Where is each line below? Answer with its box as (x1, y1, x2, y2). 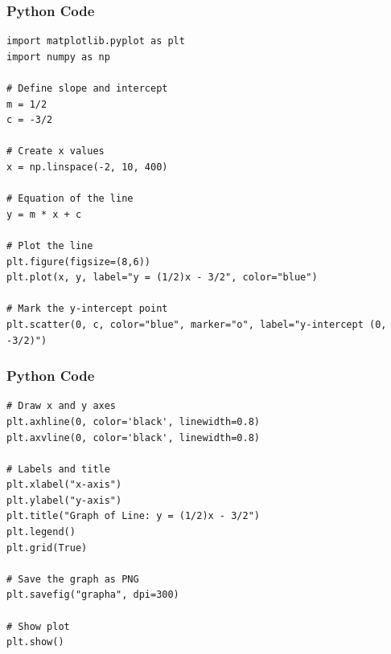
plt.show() (6, 636, 64, 648)
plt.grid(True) (6, 542, 88, 554)
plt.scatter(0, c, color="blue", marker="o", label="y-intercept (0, (6, 318, 387, 330)
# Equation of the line (6, 193, 134, 205)
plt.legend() (6, 526, 76, 538)
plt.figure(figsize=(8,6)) (6, 255, 150, 268)
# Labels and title (6, 463, 110, 475)
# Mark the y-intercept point (6, 303, 168, 315)
